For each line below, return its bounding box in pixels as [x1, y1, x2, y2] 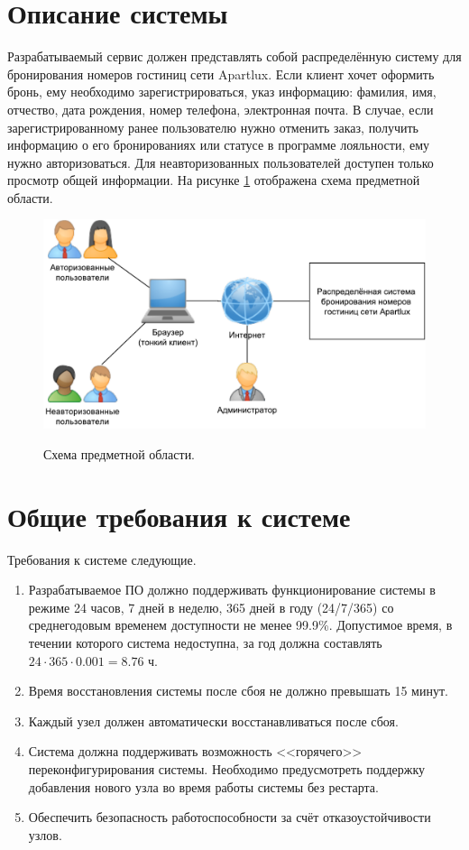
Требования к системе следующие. [7, 550, 197, 568]
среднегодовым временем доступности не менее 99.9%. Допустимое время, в [28, 615, 453, 634]
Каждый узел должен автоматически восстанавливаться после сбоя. [28, 711, 399, 730]
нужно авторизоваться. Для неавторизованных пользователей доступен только [7, 152, 434, 171]
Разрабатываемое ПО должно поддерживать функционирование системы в [28, 580, 436, 599]
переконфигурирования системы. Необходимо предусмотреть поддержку [28, 760, 426, 778]
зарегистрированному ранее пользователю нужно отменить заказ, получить [7, 117, 418, 136]
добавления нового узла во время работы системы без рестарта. [28, 777, 379, 796]
